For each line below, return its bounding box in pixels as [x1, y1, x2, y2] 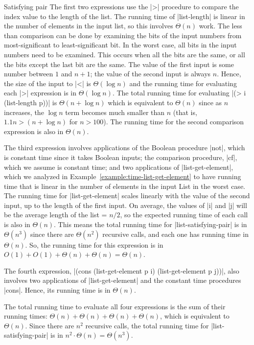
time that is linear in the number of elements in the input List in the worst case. [4, 181, 245, 191]
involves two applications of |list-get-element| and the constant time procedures [4, 275, 241, 285]
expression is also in [4, 126, 64, 136]
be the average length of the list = [4, 209, 107, 220]
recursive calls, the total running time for [85, 320, 209, 330]
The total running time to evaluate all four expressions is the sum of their [4, 301, 226, 311]
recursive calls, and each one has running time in [102, 229, 249, 239]
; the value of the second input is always [90, 69, 211, 79]
